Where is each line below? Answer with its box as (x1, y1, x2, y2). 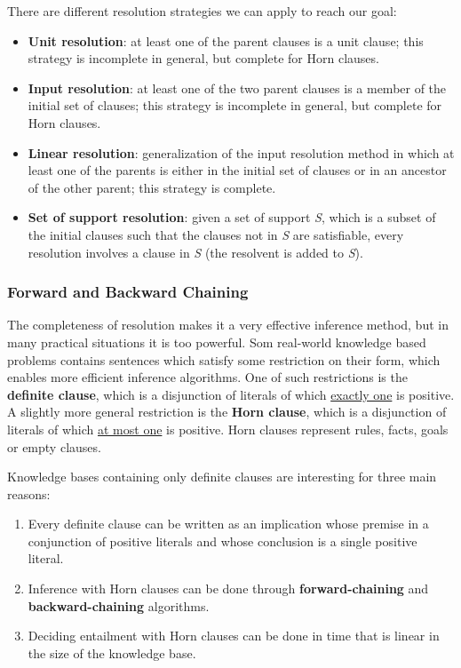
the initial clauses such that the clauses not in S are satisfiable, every (28, 225, 404, 243)
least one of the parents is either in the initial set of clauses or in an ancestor (28, 161, 447, 179)
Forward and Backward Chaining (7, 281, 249, 303)
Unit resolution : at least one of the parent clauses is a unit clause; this (28, 31, 424, 50)
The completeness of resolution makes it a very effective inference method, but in (7, 315, 449, 334)
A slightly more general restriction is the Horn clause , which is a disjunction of (7, 402, 447, 421)
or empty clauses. (7, 437, 101, 456)
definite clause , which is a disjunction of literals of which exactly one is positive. (7, 385, 455, 403)
